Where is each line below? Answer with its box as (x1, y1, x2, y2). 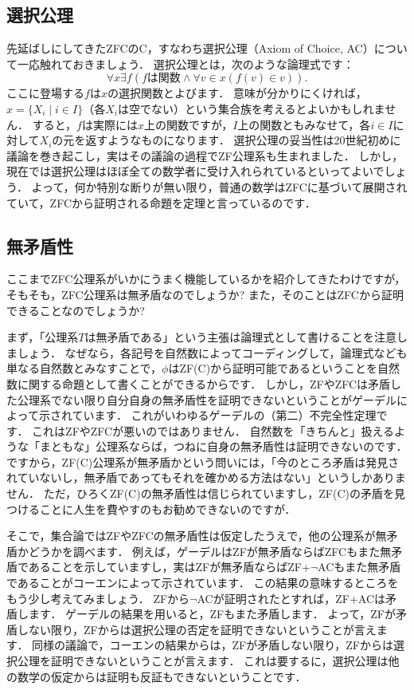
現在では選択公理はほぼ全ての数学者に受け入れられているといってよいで (6, 163, 385, 179)
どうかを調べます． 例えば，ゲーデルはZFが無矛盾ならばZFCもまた (28, 542, 381, 559)
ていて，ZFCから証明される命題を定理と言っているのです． (6, 194, 316, 211)
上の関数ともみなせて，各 (237, 116, 371, 132)
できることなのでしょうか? (6, 302, 145, 318)
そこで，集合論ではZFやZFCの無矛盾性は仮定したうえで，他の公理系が (6, 527, 376, 544)
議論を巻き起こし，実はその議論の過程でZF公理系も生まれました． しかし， (6, 147, 404, 164)
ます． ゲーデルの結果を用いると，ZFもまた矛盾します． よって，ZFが (28, 605, 396, 622)
